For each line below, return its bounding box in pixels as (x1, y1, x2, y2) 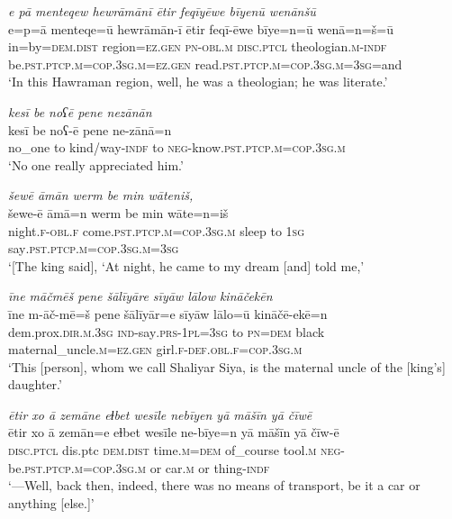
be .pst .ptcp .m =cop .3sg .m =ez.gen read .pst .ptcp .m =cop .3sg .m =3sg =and (8, 54, 402, 73)
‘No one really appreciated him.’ (8, 155, 184, 174)
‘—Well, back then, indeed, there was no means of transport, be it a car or (8, 476, 420, 495)
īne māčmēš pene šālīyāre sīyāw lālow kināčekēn (8, 287, 273, 305)
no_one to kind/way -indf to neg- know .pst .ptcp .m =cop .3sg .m (8, 138, 346, 157)
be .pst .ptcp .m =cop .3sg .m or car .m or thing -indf (8, 458, 270, 477)
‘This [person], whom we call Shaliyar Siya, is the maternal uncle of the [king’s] (8, 357, 446, 376)
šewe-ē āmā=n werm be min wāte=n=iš (8, 203, 229, 222)
